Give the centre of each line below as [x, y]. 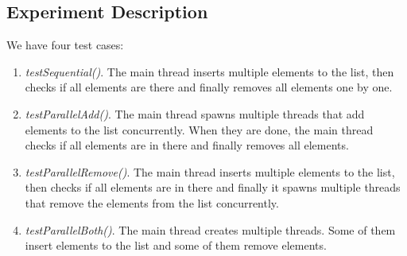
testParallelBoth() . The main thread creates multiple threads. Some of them [210, 229]
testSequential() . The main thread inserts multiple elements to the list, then [209, 71]
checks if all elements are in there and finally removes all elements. [187, 145]
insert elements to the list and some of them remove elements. [176, 245]
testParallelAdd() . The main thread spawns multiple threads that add [195, 113]
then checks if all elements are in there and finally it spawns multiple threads [213, 187]
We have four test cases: [65, 45]
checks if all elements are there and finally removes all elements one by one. [209, 87]
